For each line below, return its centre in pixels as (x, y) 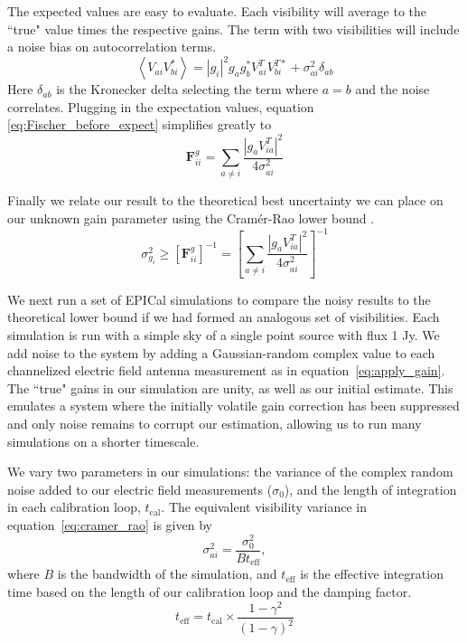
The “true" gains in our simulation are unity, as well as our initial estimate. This (230, 388)
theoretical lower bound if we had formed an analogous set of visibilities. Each (224, 317)
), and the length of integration (370, 489)
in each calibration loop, (74, 507)
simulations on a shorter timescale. (103, 441)
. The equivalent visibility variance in (264, 507)
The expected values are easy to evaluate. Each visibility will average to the (217, 11)
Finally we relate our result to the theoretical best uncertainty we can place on (225, 200)
